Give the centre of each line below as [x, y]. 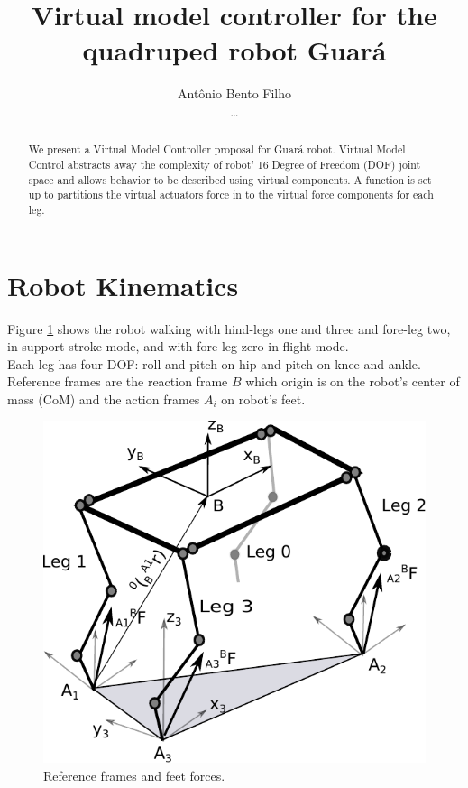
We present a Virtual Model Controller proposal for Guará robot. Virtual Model [217, 149]
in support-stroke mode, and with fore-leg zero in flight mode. [178, 346]
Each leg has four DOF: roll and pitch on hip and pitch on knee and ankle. [214, 363]
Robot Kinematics [123, 285]
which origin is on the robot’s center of [353, 381]
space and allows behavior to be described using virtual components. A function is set [230, 179]
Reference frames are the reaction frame [118, 381]
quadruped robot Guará [234, 50]
